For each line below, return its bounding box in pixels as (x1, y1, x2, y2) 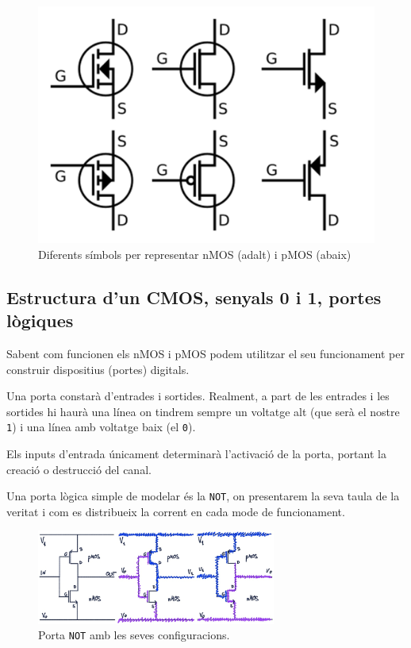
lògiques (6, 308, 74, 333)
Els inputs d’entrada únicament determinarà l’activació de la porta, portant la (6, 445, 386, 461)
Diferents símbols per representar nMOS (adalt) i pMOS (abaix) (38, 245, 351, 262)
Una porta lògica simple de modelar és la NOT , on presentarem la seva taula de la (6, 488, 400, 504)
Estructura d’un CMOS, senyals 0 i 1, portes (6, 284, 382, 309)
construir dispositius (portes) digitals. (6, 361, 190, 377)
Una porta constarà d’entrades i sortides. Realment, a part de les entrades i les (6, 388, 390, 404)
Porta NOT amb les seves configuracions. (38, 627, 230, 643)
